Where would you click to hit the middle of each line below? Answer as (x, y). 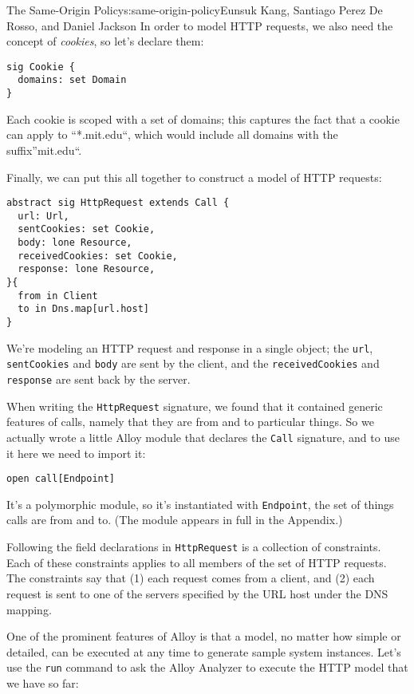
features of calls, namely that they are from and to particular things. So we (190, 422)
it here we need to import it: (76, 453)
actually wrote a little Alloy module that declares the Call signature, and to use (203, 437)
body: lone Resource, (75, 243)
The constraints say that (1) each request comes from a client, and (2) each (191, 578)
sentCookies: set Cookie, (87, 229)
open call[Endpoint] (61, 479)
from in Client (58, 296)
